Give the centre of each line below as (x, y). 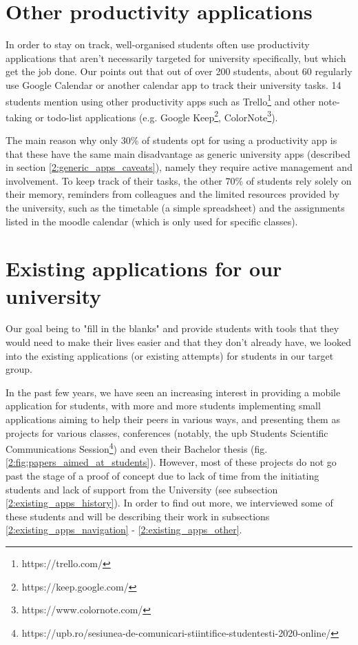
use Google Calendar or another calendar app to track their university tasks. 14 (173, 84)
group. (19, 369)
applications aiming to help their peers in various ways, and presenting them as (173, 419)
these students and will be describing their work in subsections (138, 516)
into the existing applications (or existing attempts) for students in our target (170, 355)
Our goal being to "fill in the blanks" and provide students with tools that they (172, 328)
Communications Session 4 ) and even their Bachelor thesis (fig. (137, 448)
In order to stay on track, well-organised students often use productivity (158, 44)
